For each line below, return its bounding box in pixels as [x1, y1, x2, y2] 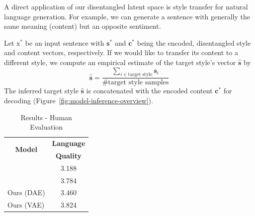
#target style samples [102, 79, 169, 86]
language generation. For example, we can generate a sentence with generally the [4, 11, 251, 21]
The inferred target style [4, 85, 79, 96]
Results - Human [20, 112, 72, 122]
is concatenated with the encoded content [86, 85, 213, 96]
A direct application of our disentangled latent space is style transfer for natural [4, 1, 248, 11]
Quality [55, 150, 82, 160]
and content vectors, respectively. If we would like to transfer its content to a [4, 47, 238, 58]
